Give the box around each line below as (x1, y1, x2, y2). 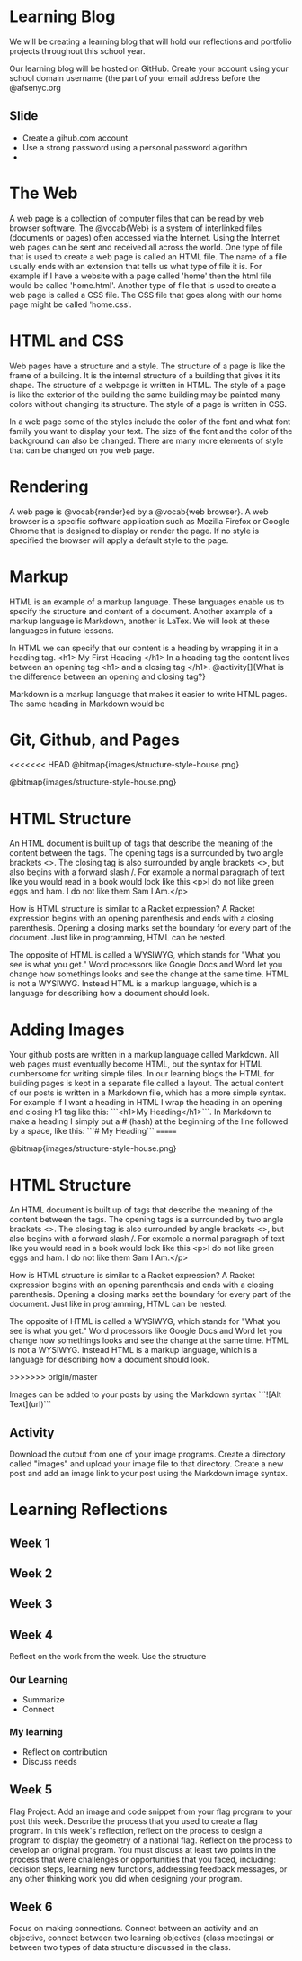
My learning (9, 1726, 63, 1739)
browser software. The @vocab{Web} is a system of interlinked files (9, 222, 262, 233)
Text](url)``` (9, 1399, 52, 1410)
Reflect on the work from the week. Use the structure (9, 1651, 207, 1662)
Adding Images (9, 1020, 125, 1040)
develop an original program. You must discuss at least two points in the (9, 1844, 277, 1855)
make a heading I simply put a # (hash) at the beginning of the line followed (9, 1116, 289, 1127)
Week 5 (9, 1782, 52, 1798)
